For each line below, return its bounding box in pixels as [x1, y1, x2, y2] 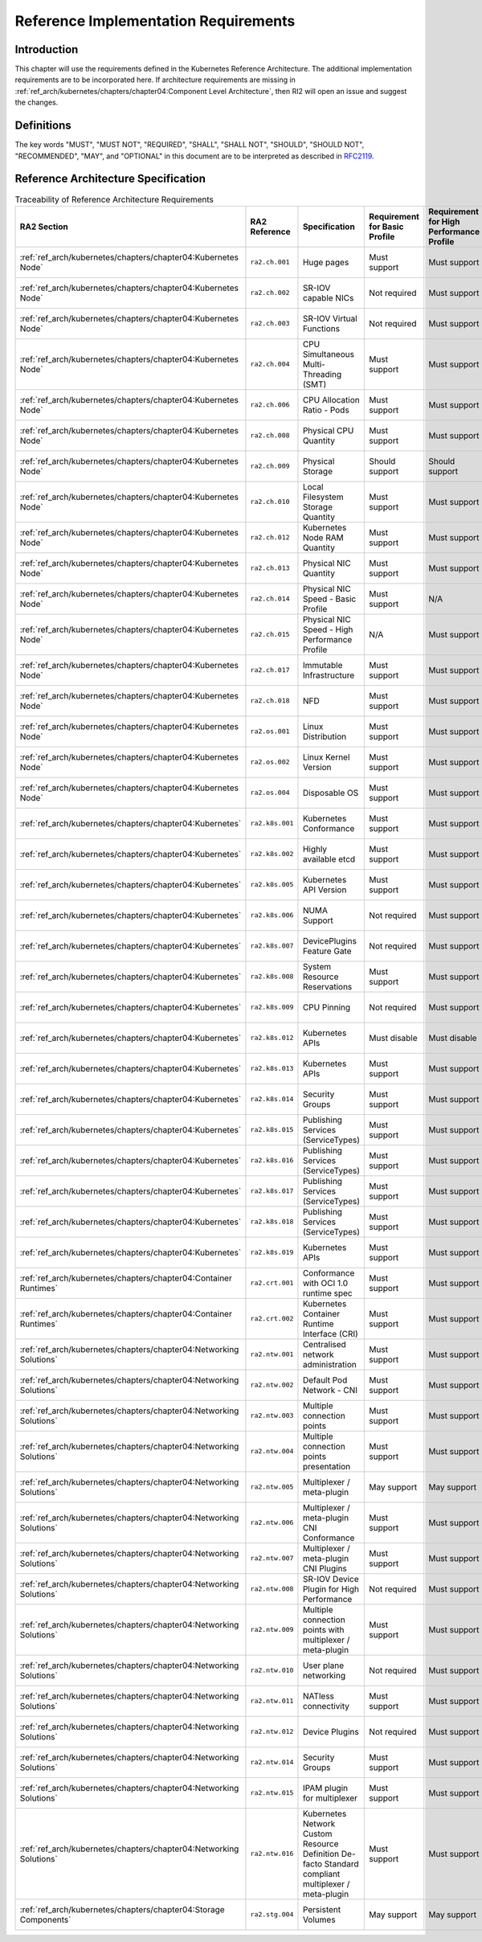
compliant [302, 1868, 341, 1879]
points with [302, 1624, 345, 1635]
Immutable [302, 659, 343, 670]
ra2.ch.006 [250, 400, 290, 409]
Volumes [302, 1914, 337, 1925]
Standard [324, 1858, 359, 1869]
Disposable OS [302, 787, 359, 798]
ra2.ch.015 [250, 630, 290, 639]
